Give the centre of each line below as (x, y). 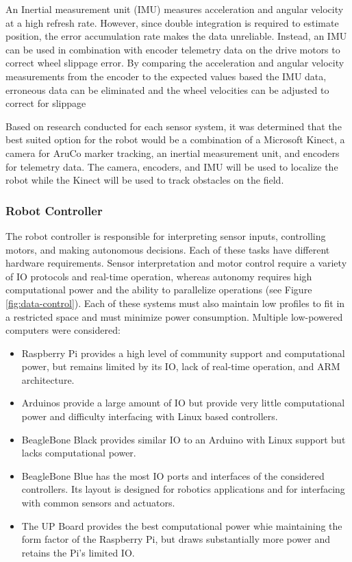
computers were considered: (63, 330)
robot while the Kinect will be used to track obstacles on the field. (145, 180)
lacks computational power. (79, 453)
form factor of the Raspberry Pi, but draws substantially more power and (176, 539)
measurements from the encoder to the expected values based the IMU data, (166, 76)
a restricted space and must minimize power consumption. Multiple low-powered (174, 316)
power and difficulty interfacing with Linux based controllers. (150, 416)
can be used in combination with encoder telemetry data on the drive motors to (173, 49)
